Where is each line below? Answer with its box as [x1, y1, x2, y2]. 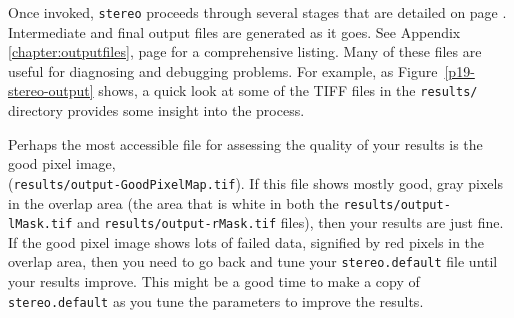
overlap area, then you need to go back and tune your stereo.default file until [8, 251, 498, 272]
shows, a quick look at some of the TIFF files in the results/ [98, 80, 478, 101]
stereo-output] [8, 80, 94, 101]
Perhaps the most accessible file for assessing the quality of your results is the [8, 133, 483, 154]
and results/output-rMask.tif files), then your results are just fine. [77, 212, 504, 233]
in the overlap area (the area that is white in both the [8, 192, 339, 213]
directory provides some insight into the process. [8, 100, 305, 121]
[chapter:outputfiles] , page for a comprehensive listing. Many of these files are [8, 41, 482, 62]
